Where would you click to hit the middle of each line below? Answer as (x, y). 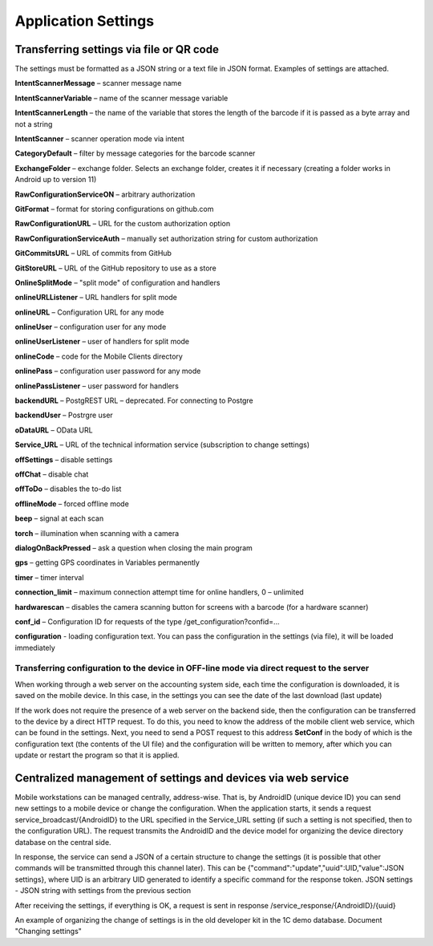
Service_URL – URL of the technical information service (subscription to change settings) (162, 445)
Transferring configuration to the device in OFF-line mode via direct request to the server (192, 668)
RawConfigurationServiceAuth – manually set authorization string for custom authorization (166, 238)
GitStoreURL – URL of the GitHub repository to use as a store (115, 268)
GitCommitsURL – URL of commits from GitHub (93, 254)
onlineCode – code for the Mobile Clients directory (99, 356)
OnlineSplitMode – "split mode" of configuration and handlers (117, 282)
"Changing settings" (48, 932)
